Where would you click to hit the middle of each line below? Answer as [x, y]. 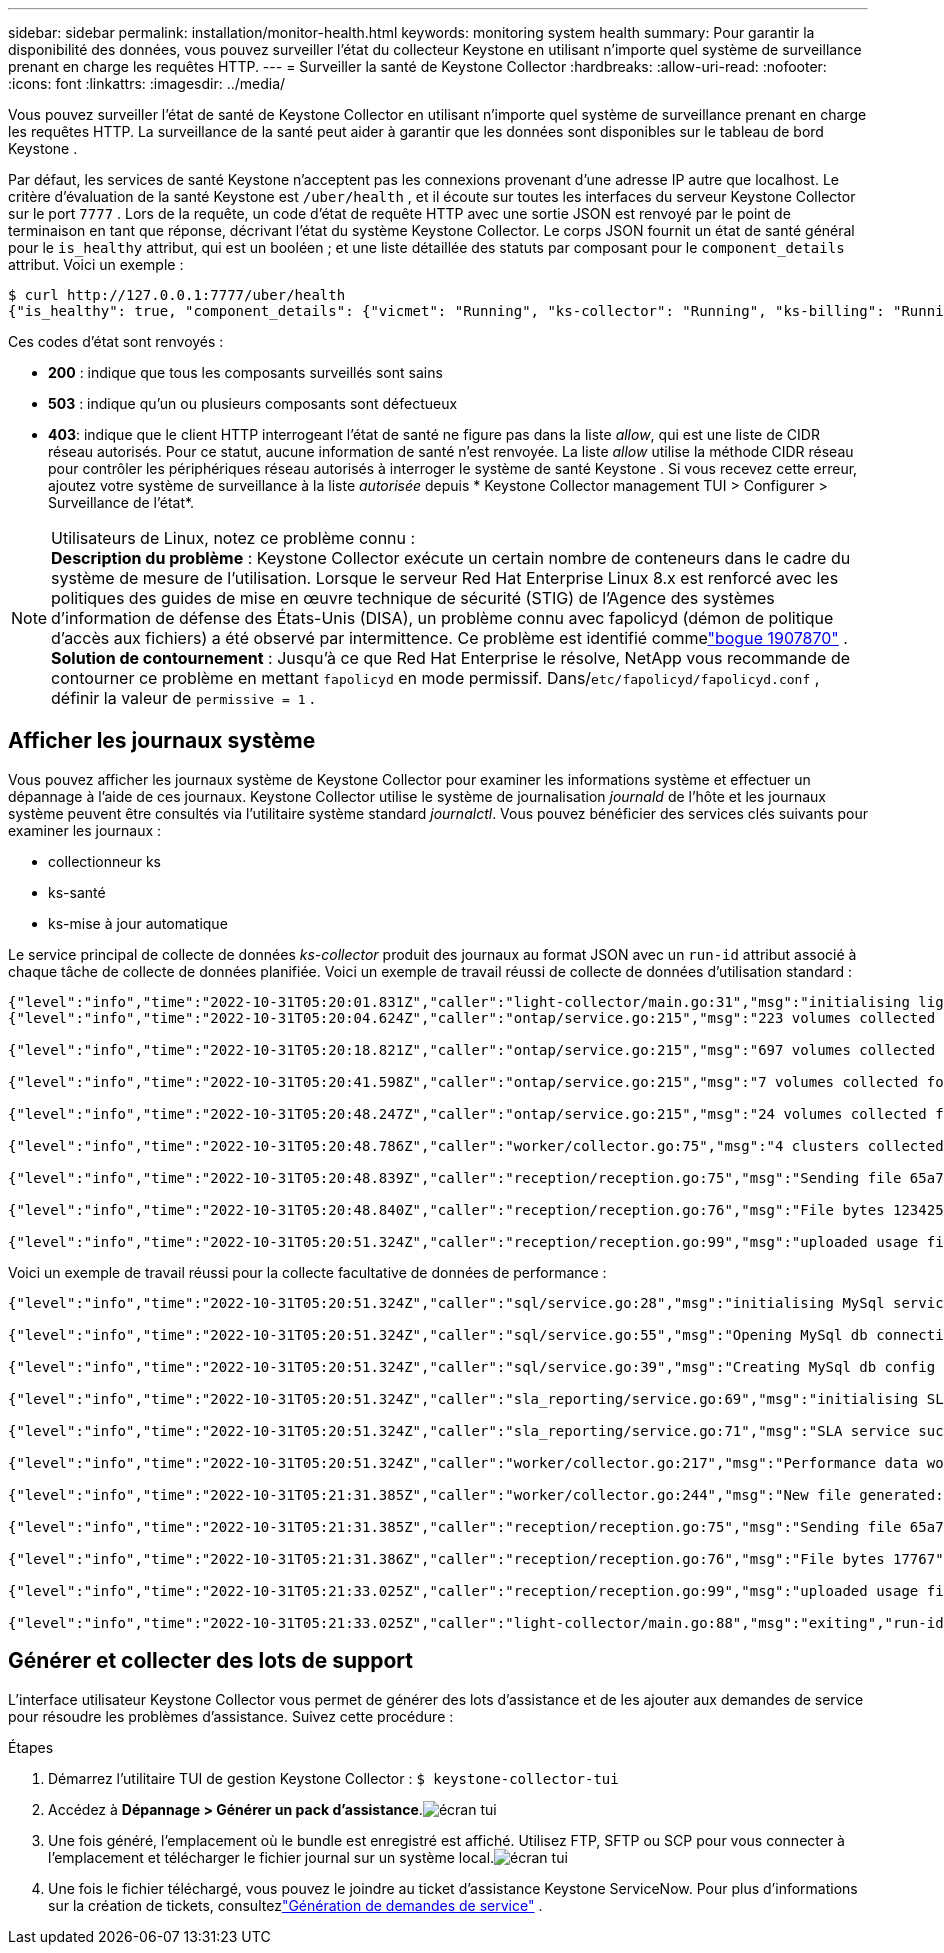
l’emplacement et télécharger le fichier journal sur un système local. [271, 1857]
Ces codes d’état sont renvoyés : [116, 341]
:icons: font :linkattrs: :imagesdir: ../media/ [147, 83]
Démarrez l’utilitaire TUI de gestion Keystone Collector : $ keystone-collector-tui [333, 1778]
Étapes [31, 1747]
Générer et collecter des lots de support [210, 1661]
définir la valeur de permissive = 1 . [183, 698]
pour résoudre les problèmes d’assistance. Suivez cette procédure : [231, 1716]
